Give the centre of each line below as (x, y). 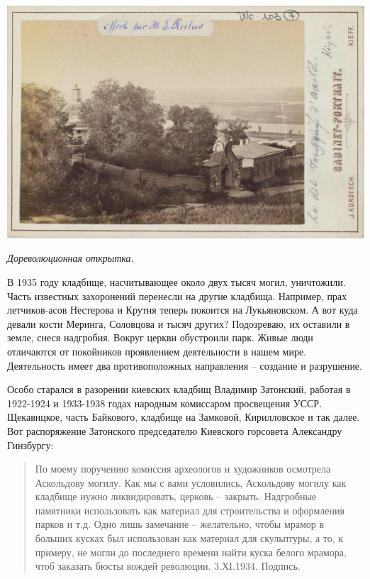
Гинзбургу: (30, 445)
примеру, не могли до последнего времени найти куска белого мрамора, (191, 552)
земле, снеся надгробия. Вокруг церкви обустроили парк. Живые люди (160, 337)
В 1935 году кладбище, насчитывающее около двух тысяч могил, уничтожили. (176, 281)
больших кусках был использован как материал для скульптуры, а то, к (189, 538)
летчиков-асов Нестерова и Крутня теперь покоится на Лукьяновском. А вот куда (183, 310)
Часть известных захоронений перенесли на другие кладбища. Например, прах (177, 296)
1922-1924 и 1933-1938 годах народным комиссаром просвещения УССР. (165, 403)
